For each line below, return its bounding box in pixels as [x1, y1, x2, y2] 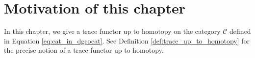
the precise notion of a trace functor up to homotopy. [4, 45, 164, 55]
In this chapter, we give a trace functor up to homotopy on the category [4, 26, 221, 36]
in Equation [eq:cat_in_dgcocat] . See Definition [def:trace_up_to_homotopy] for [4, 35, 250, 45]
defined [229, 26, 251, 36]
